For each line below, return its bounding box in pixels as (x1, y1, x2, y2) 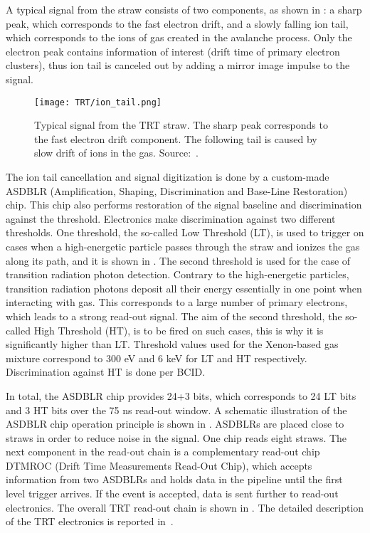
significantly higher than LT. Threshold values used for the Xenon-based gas (6, 337, 339, 352)
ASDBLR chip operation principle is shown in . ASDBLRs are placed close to (6, 416, 344, 431)
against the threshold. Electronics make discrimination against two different (6, 211, 336, 226)
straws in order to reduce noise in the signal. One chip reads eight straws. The (6, 430, 347, 445)
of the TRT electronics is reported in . (6, 514, 174, 529)
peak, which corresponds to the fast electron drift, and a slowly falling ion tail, (6, 16, 349, 31)
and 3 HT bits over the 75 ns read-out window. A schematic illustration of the (6, 402, 347, 417)
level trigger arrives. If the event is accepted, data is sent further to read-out (6, 486, 339, 501)
